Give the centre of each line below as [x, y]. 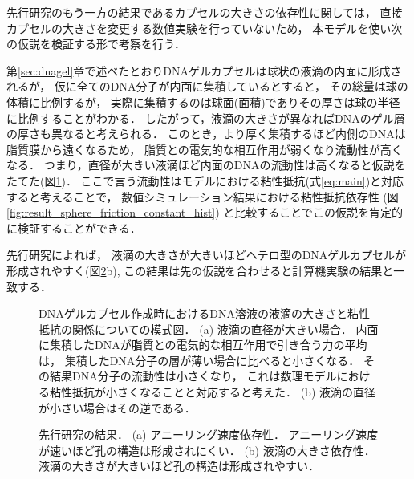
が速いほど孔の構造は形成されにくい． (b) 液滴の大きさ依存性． [207, 450]
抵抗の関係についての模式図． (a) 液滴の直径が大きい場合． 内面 [209, 329]
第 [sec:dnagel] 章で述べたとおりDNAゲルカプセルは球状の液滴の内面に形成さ [204, 70]
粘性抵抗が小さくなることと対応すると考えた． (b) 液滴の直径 [212, 392]
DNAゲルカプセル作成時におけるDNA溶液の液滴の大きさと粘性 [204, 313]
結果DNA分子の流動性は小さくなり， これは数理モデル [193, 376]
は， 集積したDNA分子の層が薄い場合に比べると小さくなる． [199, 360]
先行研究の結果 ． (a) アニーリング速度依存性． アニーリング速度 [209, 434]
